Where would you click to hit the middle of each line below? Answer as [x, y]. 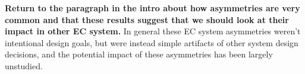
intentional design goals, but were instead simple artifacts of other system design [152, 42]
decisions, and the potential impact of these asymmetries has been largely [139, 54]
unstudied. [24, 65]
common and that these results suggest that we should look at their [147, 19]
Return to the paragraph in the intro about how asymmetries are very [152, 8]
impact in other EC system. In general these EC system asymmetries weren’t [153, 31]
